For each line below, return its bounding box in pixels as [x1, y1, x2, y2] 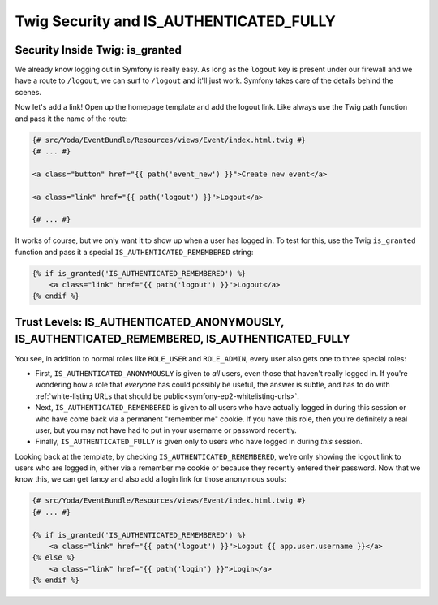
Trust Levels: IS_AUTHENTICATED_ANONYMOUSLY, [15, 315, 285, 329]
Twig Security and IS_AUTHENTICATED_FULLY [15, 12, 336, 30]
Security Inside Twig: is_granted [15, 43, 182, 57]
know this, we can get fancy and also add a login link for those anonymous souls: [15, 474, 287, 484]
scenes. [15, 87, 42, 97]
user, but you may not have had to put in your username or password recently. [35, 425, 298, 434]
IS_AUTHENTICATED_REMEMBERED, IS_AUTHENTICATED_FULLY [15, 332, 350, 346]
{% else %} [32, 553, 75, 562]
